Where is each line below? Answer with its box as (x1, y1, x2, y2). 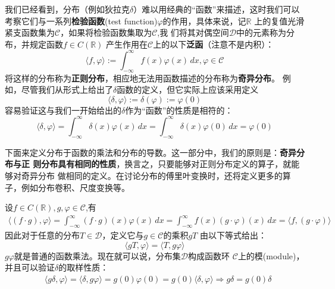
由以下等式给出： (199, 229, 267, 241)
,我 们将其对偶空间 (157, 26, 229, 39)
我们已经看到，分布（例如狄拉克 (5, 3, 130, 15)
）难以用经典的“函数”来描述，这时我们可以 (133, 3, 300, 15)
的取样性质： (58, 261, 109, 274)
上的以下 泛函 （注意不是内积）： (153, 37, 274, 50)
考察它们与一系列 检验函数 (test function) (5, 14, 158, 27)
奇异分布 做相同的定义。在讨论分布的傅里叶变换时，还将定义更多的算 (21, 169, 291, 181)
